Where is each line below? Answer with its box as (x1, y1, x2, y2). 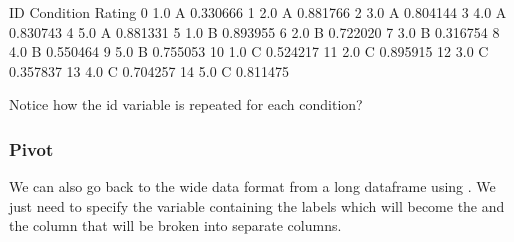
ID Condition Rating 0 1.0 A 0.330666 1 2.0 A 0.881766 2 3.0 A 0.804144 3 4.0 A (9, 2, 507, 22)
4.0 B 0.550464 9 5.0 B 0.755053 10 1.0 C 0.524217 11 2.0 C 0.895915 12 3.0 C (9, 41, 489, 62)
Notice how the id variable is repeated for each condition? (9, 94, 363, 115)
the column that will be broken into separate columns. (9, 215, 342, 236)
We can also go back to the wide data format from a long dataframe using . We (9, 176, 496, 197)
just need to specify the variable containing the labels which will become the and (9, 195, 505, 216)
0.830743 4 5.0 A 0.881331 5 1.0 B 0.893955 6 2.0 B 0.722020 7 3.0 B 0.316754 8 (9, 21, 500, 42)
